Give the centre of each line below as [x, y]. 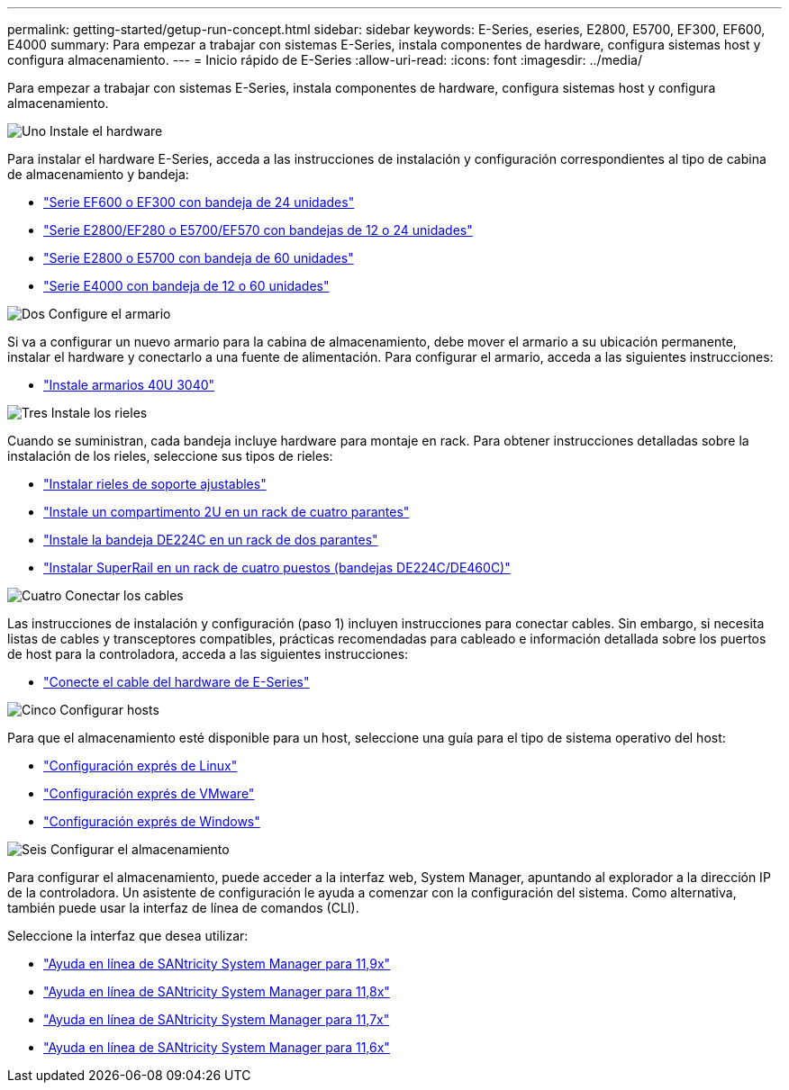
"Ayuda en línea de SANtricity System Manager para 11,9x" [217, 964]
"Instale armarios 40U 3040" [129, 385]
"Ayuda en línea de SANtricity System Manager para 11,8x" [217, 991]
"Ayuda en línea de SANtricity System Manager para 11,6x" [217, 1047]
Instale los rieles [99, 413]
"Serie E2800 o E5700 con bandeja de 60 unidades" [199, 258]
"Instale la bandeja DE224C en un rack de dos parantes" [211, 540]
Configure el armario [109, 314]
